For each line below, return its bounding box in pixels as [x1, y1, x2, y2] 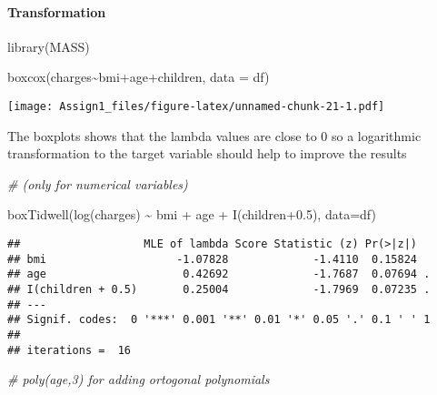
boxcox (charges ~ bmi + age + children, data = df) [7, 67, 270, 86]
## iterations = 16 [7, 343, 132, 357]
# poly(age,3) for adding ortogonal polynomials [7, 370, 270, 389]
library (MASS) [7, 36, 90, 56]
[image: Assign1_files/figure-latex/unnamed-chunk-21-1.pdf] [7, 99, 385, 113]
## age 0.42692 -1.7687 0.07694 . [7, 268, 431, 281]
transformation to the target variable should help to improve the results [7, 144, 407, 163]
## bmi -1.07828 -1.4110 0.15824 [7, 252, 418, 266]
